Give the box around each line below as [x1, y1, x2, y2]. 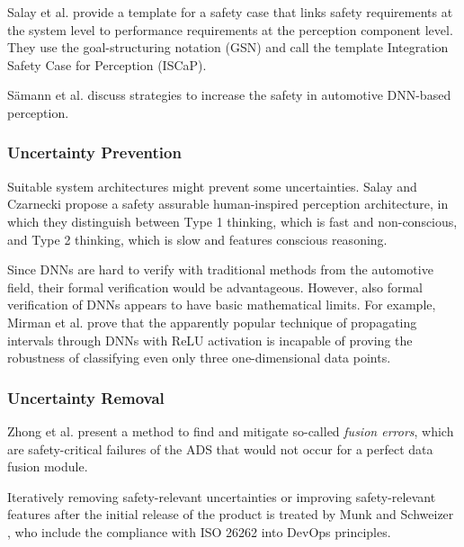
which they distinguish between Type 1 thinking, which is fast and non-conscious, [7, 211, 458, 230]
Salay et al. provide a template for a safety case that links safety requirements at [7, 3, 453, 21]
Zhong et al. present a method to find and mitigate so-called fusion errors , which [7, 421, 454, 440]
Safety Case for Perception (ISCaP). [7, 55, 207, 74]
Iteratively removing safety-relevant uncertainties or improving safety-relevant [7, 487, 436, 506]
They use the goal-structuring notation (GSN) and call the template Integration [7, 38, 449, 57]
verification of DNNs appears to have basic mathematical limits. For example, [7, 295, 436, 314]
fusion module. [7, 457, 88, 476]
